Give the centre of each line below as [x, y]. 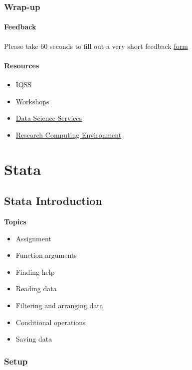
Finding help [35, 272]
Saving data [34, 339]
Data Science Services [49, 118]
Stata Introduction [53, 201]
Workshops [32, 101]
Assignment [33, 238]
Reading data [36, 288]
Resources [22, 65]
